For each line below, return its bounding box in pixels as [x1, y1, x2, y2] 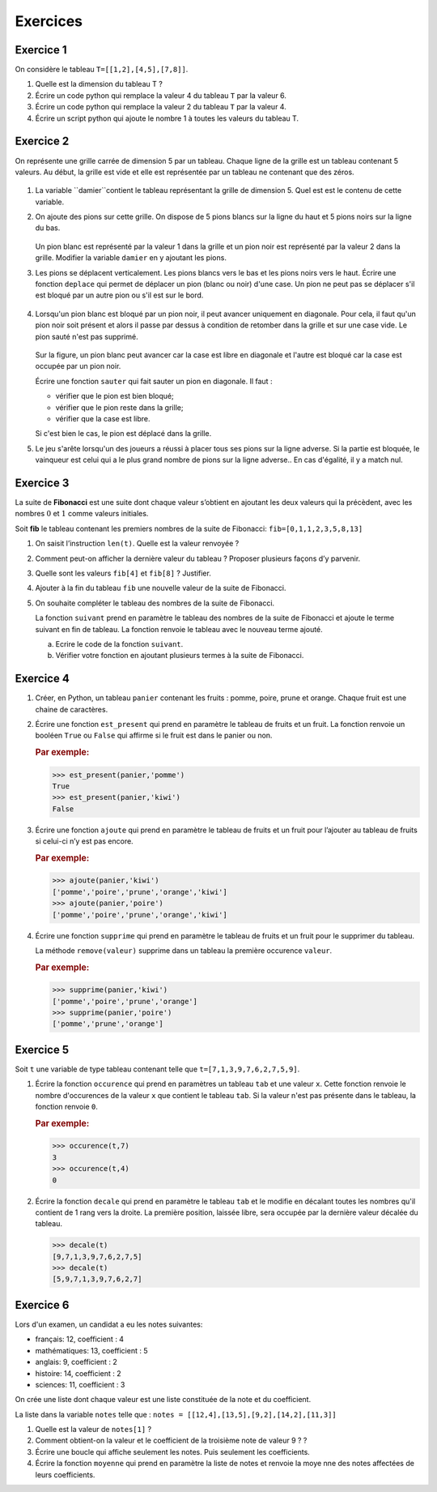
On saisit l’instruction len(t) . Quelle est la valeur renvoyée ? [35, 539, 240, 549]
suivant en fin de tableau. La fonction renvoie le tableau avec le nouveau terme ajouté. [35, 624, 323, 634]
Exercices [15, 12, 83, 30]
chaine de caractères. [35, 704, 108, 714]
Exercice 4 [15, 672, 70, 686]
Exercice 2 [15, 135, 70, 148]
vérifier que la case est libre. [55, 413, 151, 423]
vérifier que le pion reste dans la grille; [55, 402, 184, 413]
